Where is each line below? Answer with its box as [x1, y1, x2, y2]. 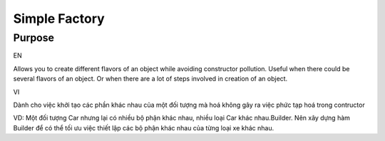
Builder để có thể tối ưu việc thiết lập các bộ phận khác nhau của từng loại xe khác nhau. [13, 123, 274, 132]
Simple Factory [13, 11, 105, 26]
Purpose [13, 31, 55, 44]
